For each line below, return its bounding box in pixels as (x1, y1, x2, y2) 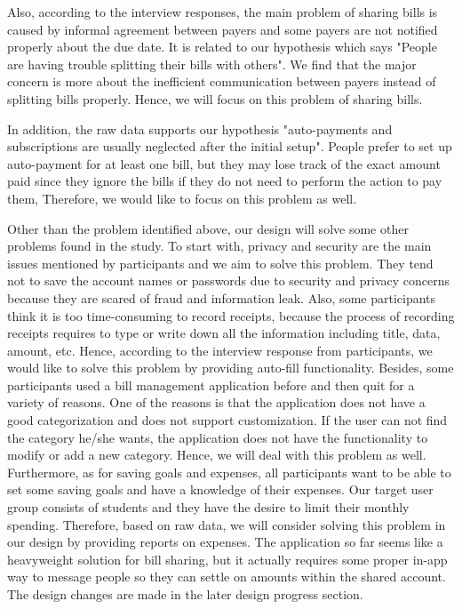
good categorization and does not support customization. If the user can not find (7, 411, 448, 429)
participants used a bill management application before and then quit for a (7, 375, 415, 394)
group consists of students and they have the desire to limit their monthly (7, 498, 410, 517)
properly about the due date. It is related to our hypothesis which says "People (7, 37, 437, 56)
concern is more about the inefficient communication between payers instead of (7, 72, 436, 91)
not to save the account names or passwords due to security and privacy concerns (7, 271, 450, 290)
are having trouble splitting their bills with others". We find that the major (7, 54, 417, 73)
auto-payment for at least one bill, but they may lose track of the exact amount (7, 154, 441, 172)
